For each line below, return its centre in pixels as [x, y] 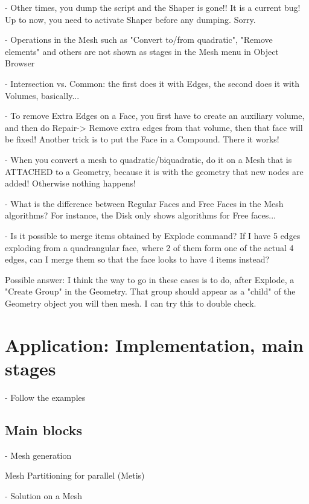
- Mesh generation [38, 455]
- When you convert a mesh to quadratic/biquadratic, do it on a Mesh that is [148, 159]
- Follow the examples [45, 397]
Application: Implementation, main [154, 344]
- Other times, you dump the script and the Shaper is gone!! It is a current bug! [153, 7]
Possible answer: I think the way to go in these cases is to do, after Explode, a [150, 279]
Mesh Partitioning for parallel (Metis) [75, 475]
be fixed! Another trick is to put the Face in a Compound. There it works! [142, 139]
